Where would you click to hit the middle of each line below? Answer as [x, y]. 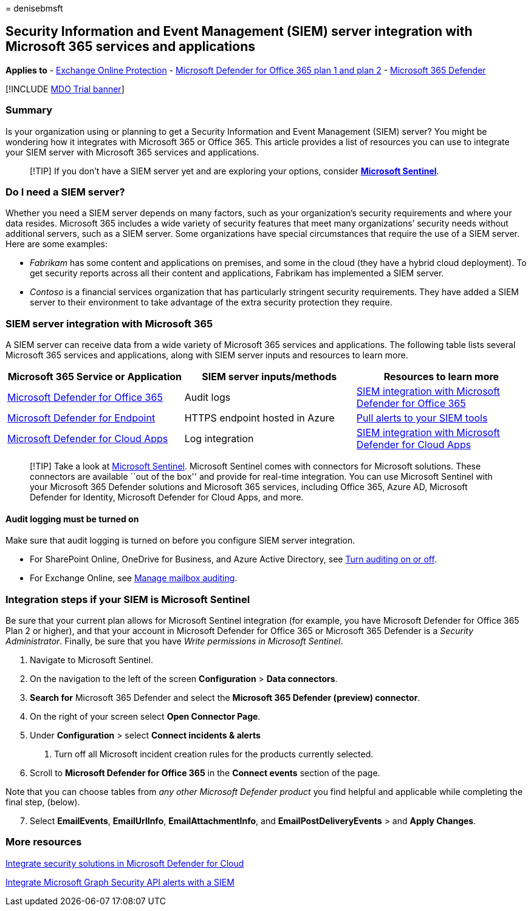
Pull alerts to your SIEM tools [422, 418]
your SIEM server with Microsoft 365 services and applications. [132, 152]
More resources [44, 842]
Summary [29, 110]
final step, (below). [43, 802]
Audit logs [207, 397]
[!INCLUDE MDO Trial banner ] [65, 89]
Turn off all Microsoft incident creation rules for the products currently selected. [214, 754]
